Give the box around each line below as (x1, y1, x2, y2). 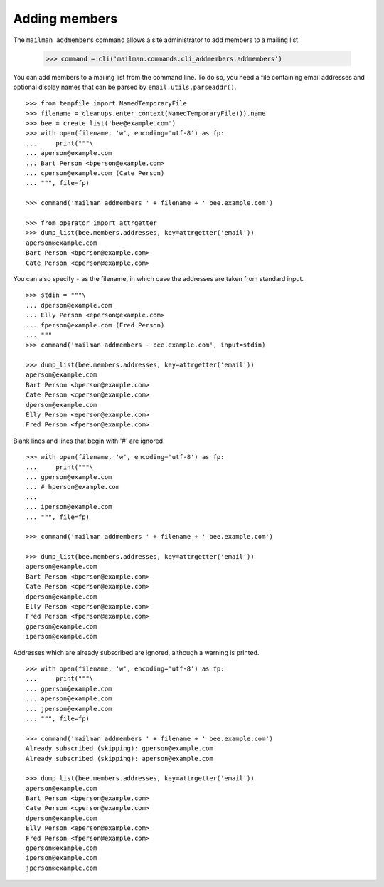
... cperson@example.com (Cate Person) (26, 169, 165, 177)
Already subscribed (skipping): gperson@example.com (26, 745, 213, 752)
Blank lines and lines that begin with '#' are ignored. (13, 436, 165, 445)
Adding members (13, 11, 118, 26)
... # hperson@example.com (26, 483, 120, 491)
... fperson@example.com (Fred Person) (26, 321, 165, 329)
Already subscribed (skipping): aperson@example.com (26, 755, 213, 762)
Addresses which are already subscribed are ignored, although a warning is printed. (13, 648, 260, 656)
